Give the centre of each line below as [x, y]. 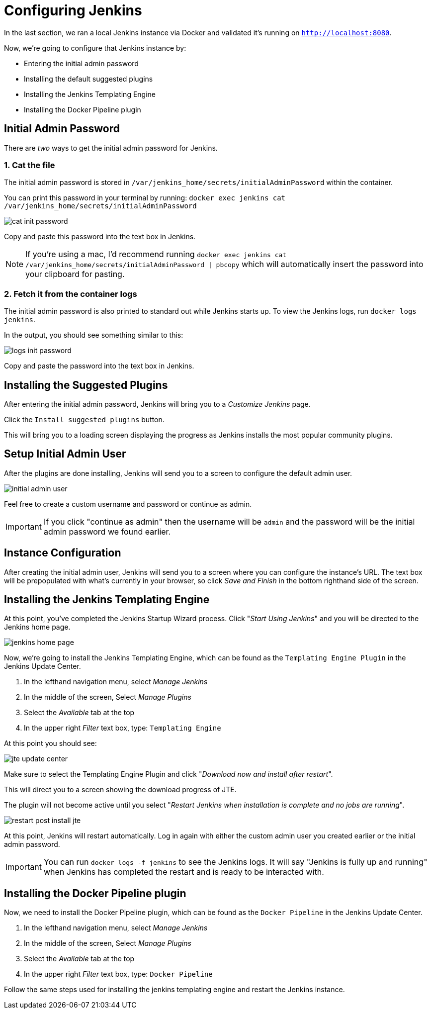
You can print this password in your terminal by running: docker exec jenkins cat [145, 198]
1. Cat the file [30, 165]
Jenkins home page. [37, 627]
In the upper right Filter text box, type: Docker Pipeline [118, 974]
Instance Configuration [63, 553]
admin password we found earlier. [107, 531]
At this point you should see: [50, 743]
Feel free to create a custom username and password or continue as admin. [128, 504]
